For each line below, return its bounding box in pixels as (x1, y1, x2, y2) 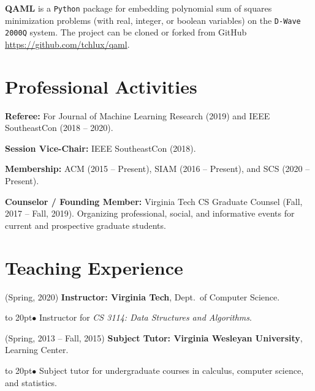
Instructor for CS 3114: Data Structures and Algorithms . (39, 311, 252, 324)
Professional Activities (5, 73, 197, 99)
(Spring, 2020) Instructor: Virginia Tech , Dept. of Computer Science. (5, 290, 280, 303)
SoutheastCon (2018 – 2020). (5, 121, 113, 134)
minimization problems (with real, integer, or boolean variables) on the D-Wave (5, 13, 301, 26)
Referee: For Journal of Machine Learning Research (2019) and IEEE (5, 109, 270, 122)
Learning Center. (5, 343, 69, 356)
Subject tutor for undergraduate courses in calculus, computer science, (39, 363, 304, 376)
